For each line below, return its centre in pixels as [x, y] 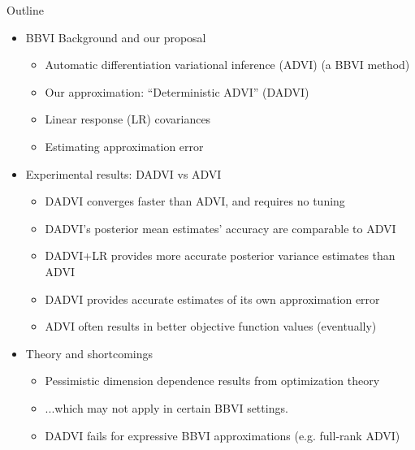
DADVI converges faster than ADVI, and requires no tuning [195, 201]
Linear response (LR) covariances [128, 119]
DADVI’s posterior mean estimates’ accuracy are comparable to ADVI [220, 228]
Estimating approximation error [124, 146]
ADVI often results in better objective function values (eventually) [211, 326]
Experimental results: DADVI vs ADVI [123, 173]
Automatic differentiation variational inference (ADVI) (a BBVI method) [227, 65]
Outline [25, 10]
